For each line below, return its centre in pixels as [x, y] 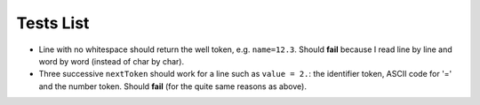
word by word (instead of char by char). [112, 61]
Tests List [53, 23]
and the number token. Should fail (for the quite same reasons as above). [172, 86]
